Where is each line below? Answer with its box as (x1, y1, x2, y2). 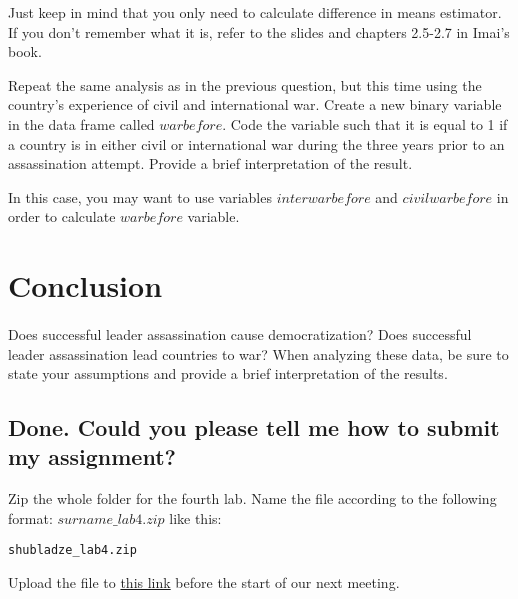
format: (8, 507, 53, 528)
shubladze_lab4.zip (8, 543, 137, 558)
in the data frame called (8, 113, 155, 134)
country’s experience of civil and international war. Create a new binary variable (8, 94, 502, 115)
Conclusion (8, 265, 163, 306)
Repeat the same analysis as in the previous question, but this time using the (8, 74, 482, 95)
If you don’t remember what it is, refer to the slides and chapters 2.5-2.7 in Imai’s (8, 21, 510, 42)
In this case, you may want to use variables (8, 186, 272, 207)
